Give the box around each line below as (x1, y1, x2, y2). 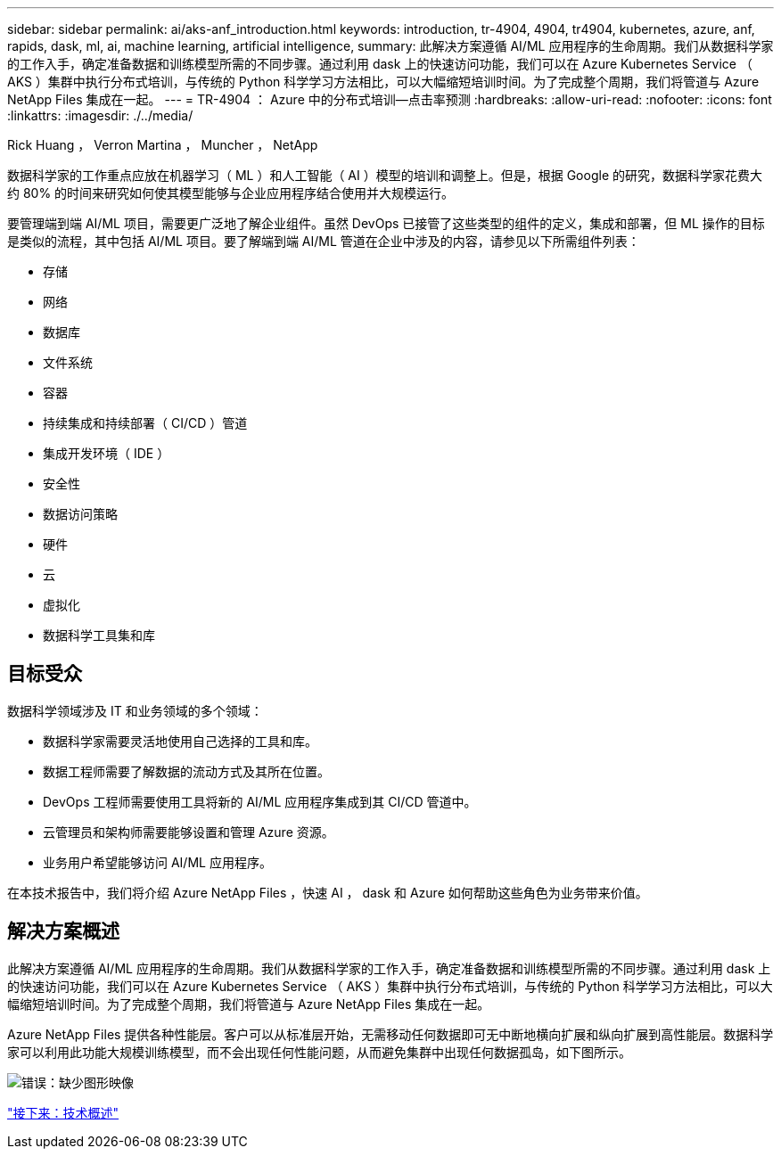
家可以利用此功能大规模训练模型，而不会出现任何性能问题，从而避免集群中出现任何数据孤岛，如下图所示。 (7, 1044, 631, 1060)
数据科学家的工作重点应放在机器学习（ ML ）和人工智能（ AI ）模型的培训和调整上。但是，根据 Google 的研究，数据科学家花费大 (7, 168, 762, 183)
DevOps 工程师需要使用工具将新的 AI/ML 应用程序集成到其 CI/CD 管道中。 (43, 793, 477, 809)
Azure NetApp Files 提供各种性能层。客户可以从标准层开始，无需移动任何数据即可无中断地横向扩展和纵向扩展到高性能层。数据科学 (7, 1026, 774, 1042)
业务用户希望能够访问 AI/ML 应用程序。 (43, 854, 272, 870)
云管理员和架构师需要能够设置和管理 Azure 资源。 (43, 824, 334, 840)
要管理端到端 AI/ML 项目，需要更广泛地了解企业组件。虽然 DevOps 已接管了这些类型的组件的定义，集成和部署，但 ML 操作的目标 (7, 216, 765, 231)
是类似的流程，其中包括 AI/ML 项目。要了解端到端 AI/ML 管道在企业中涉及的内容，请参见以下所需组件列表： (7, 234, 640, 249)
